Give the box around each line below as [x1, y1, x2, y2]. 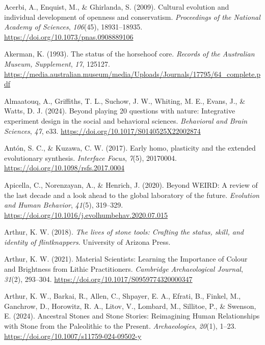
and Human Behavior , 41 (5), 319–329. [4, 199, 123, 210]
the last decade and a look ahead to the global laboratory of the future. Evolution [4, 189, 259, 200]
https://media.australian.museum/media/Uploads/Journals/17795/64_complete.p [4, 68, 261, 79]
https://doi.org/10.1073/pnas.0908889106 [4, 31, 134, 42]
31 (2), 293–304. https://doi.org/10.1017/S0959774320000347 [4, 273, 193, 284]
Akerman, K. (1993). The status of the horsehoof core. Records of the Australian [4, 48, 255, 59]
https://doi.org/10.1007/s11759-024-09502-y [4, 330, 142, 341]
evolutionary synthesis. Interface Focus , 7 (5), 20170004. [4, 152, 177, 163]
